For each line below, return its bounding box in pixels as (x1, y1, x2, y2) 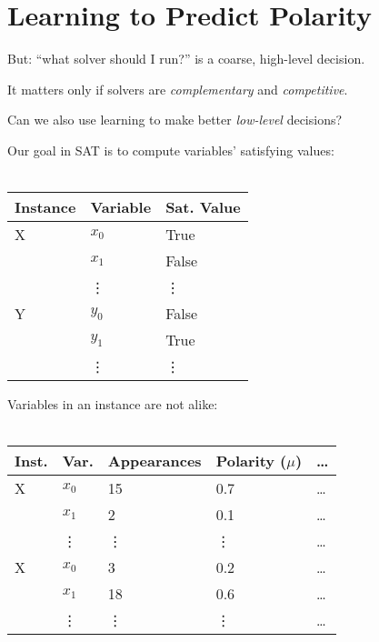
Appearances (107, 450, 202, 472)
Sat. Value (165, 196, 241, 218)
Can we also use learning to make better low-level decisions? (7, 110, 343, 129)
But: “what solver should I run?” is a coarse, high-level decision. (7, 49, 365, 68)
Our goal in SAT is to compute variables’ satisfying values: (7, 140, 334, 159)
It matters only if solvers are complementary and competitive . (7, 79, 348, 98)
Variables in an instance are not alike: (7, 395, 218, 414)
